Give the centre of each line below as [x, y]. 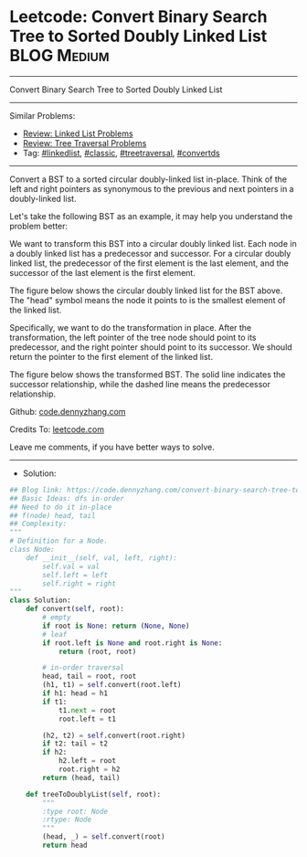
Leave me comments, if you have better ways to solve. [112, 447]
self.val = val [71, 566]
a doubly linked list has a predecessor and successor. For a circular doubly [150, 253]
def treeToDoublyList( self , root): [94, 794]
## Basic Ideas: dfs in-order [67, 498]
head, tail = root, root [90, 677]
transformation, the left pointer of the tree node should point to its [133, 337]
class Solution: [40, 600]
